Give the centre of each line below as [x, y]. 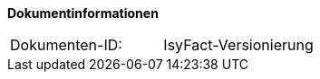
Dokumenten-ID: [66, 45]
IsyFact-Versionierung [238, 45]
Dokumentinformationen [83, 13]
